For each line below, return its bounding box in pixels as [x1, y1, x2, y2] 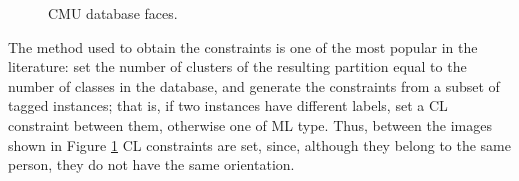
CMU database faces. [48, 3, 178, 23]
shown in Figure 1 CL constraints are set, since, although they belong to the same [8, 134, 512, 155]
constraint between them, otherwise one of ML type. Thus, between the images [8, 114, 492, 135]
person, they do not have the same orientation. [8, 154, 295, 175]
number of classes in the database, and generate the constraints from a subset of [8, 75, 500, 96]
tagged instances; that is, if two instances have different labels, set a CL [8, 95, 448, 116]
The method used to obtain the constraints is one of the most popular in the [8, 36, 478, 57]
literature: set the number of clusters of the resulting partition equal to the [8, 56, 467, 77]
